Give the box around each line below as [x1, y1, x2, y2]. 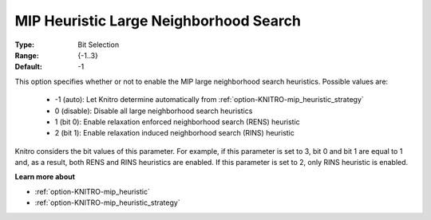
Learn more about [14, 172, 76, 182]
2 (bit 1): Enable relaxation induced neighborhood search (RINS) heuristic [54, 128, 295, 138]
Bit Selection [77, 40, 120, 49]
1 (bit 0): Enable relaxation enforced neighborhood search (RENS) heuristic [54, 116, 301, 127]
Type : [14, 40, 35, 49]
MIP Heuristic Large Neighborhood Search [14, 12, 301, 29]
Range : [14, 50, 39, 60]
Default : [14, 62, 43, 72]
